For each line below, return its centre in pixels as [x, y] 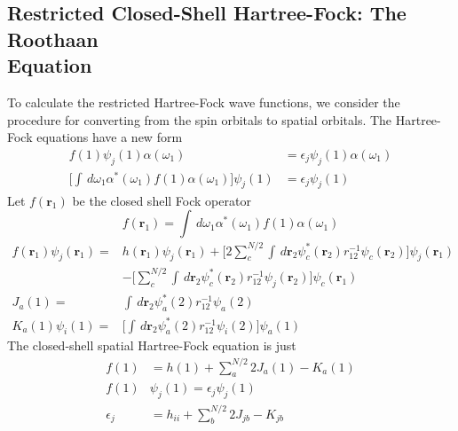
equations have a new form [110, 137]
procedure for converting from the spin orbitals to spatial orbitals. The [200, 119]
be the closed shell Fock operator [162, 200]
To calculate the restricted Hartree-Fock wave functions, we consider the [204, 102]
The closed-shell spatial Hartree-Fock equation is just [152, 345]
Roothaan [53, 39]
